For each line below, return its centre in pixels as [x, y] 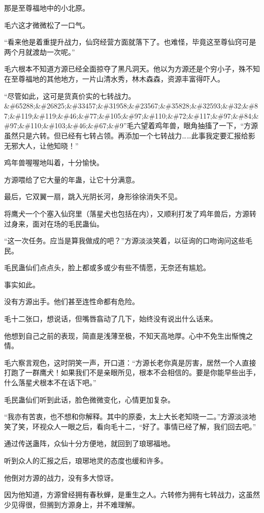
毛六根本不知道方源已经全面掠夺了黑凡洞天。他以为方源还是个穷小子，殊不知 [132, 69]
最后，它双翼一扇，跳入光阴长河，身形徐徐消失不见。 [93, 196]
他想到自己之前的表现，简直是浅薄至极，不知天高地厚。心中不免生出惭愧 [125, 335]
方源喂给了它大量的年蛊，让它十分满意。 [72, 179]
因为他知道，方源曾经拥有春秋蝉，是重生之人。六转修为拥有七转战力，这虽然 [132, 494]
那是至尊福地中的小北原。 [47, 8]
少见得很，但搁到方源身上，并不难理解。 [72, 504]
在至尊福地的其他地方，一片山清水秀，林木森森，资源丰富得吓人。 [114, 78]
